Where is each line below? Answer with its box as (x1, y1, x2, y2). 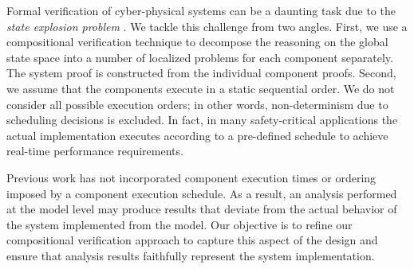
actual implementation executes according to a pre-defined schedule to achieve (6, 127, 388, 143)
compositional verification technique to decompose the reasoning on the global (6, 33, 388, 50)
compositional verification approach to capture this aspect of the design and (6, 232, 378, 248)
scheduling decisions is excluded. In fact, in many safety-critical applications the (6, 111, 398, 128)
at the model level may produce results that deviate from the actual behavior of (6, 201, 397, 217)
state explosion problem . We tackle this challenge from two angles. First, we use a (6, 18, 408, 34)
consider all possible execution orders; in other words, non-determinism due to (6, 96, 388, 112)
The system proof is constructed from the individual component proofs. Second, (6, 64, 396, 81)
